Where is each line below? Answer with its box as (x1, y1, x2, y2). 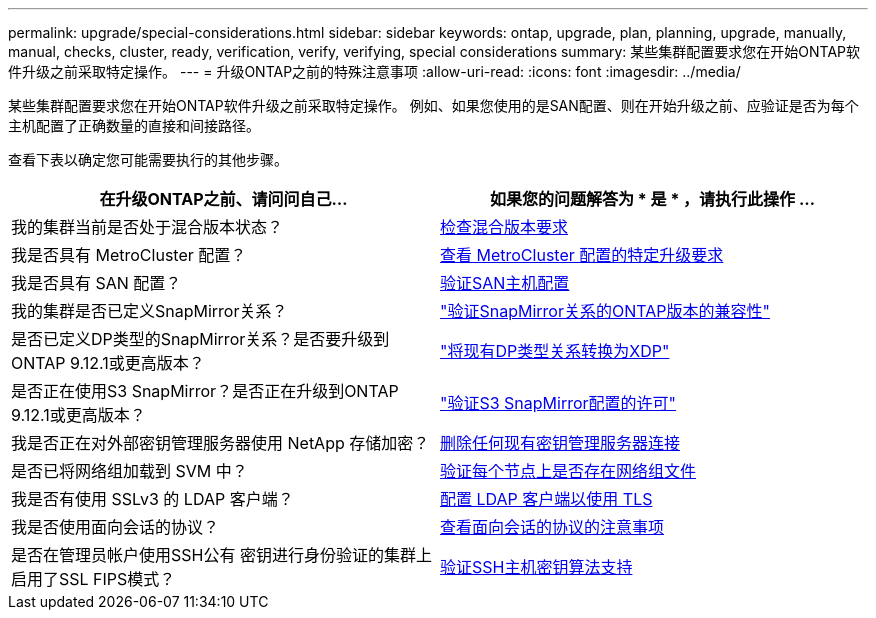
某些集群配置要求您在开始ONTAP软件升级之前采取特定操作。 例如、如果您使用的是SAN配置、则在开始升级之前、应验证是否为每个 (8, 97, 859, 114)
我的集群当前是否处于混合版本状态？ (11, 217, 284, 237)
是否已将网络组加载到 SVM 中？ (11, 461, 248, 481)
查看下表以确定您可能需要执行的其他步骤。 (8, 151, 288, 168)
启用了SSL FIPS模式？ (11, 569, 176, 589)
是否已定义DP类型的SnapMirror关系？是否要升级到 (11, 329, 390, 349)
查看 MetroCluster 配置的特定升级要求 (440, 245, 724, 265)
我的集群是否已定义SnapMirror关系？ (11, 301, 288, 321)
